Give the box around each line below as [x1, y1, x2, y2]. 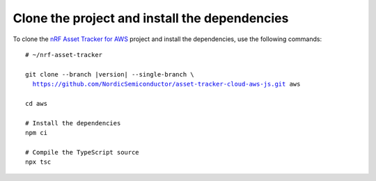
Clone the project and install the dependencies [13, 10, 289, 26]
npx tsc [25, 158, 52, 166]
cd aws [25, 100, 48, 107]
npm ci [25, 129, 48, 137]
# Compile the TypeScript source [25, 148, 139, 156]
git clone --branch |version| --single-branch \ [25, 70, 194, 78]
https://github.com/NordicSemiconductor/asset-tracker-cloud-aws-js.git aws [32, 80, 301, 88]
